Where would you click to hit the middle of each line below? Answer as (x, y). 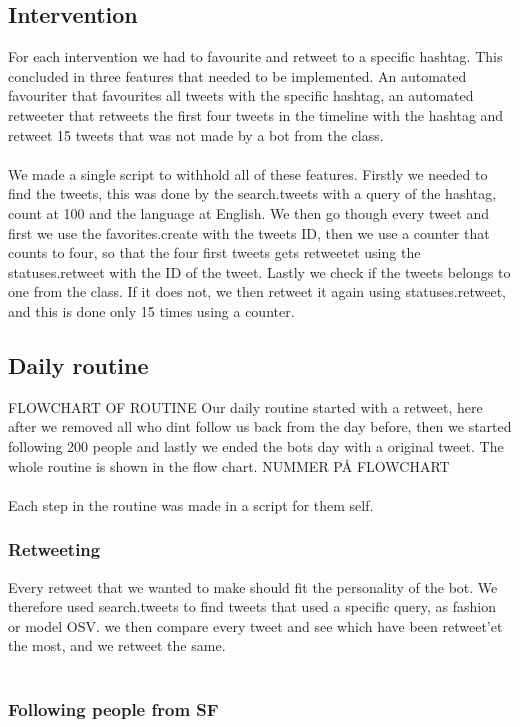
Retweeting (54, 549)
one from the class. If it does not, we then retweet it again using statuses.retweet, (257, 291)
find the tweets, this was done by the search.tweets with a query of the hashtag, (252, 193)
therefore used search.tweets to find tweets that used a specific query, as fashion (252, 606)
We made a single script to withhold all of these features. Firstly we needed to (248, 173)
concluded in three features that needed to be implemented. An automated (237, 75)
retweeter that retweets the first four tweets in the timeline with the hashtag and (256, 114)
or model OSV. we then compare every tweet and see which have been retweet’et (255, 625)
